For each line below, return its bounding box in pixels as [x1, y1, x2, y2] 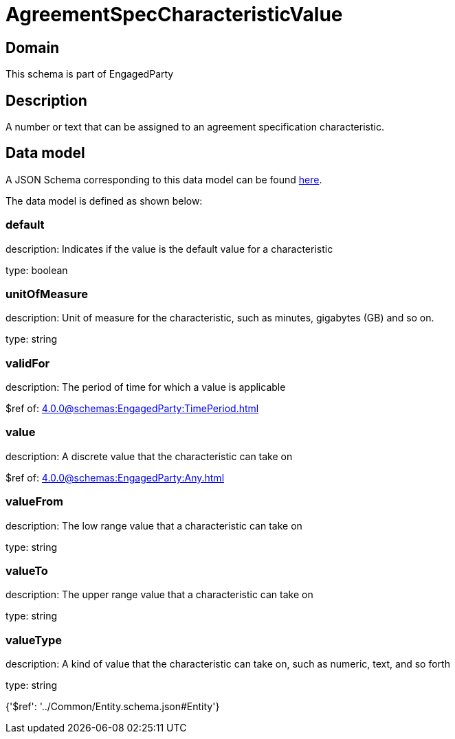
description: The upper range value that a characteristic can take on [5, 589, 313, 601]
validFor [5, 356, 50, 370]
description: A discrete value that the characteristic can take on [5, 450, 293, 462]
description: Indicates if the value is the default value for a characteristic [5, 242, 333, 255]
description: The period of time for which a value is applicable [5, 381, 286, 394]
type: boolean [5, 264, 68, 276]
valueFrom [5, 494, 64, 509]
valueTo [5, 563, 48, 578]
